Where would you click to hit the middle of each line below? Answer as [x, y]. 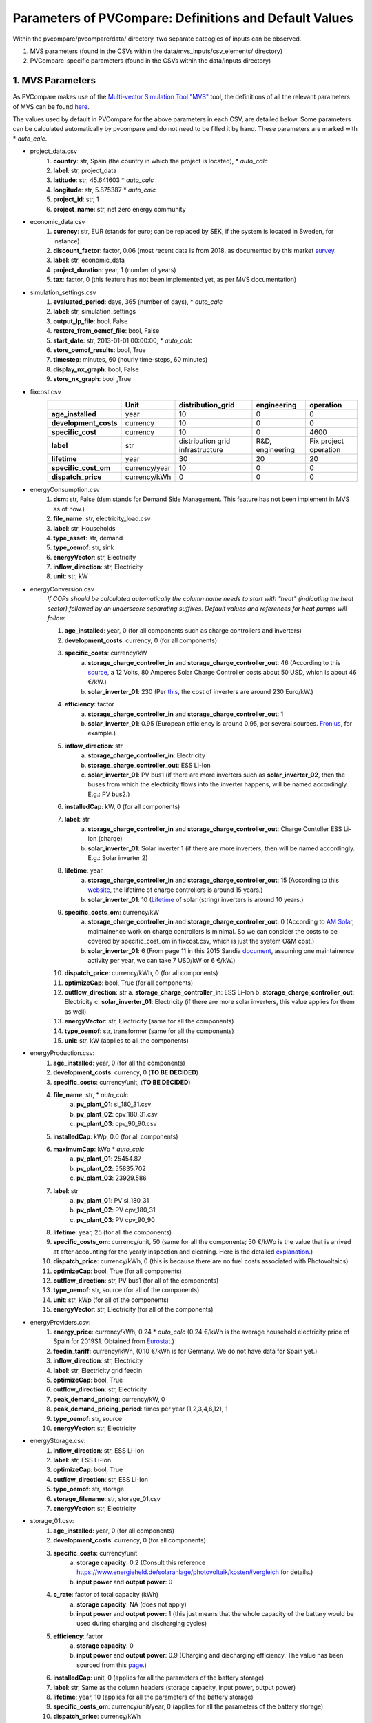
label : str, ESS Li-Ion [82, 1460]
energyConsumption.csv [65, 489]
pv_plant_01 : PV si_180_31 [113, 1200]
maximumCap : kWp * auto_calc [99, 1149]
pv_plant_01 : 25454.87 [109, 1159]
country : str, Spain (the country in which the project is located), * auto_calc [161, 161]
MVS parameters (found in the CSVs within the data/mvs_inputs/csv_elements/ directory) [156, 51]
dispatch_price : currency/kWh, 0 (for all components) [141, 973]
